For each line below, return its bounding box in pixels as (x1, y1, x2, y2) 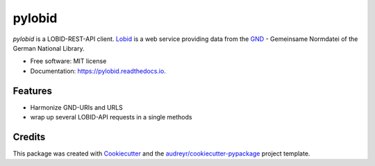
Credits (12, 131, 46, 142)
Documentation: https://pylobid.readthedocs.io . (30, 67, 166, 75)
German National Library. (12, 44, 85, 52)
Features (12, 85, 52, 97)
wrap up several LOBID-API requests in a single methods (30, 113, 192, 122)
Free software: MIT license (30, 57, 107, 65)
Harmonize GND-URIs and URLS (30, 103, 123, 111)
